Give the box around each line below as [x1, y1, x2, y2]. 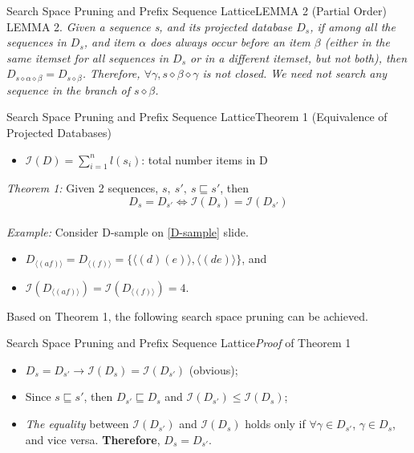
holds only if [245, 415, 306, 432]
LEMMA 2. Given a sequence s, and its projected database [6, 18, 293, 34]
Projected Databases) [6, 124, 112, 141]
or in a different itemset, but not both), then [190, 49, 408, 66]
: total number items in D [141, 151, 268, 168]
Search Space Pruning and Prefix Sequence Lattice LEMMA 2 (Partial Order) [6, 2, 387, 18]
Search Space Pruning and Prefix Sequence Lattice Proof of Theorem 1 [6, 334, 351, 351]
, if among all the [310, 18, 396, 34]
